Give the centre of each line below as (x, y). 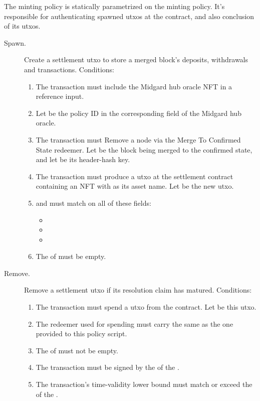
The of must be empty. (71, 256)
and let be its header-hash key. (83, 159)
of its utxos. (22, 26)
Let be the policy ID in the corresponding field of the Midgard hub (139, 113)
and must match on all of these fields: (93, 203)
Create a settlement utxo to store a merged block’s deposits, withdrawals (136, 59)
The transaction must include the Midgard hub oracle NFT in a (134, 86)
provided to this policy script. (81, 333)
